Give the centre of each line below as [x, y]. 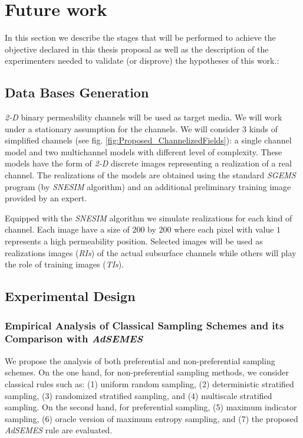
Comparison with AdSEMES [74, 339]
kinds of [264, 128]
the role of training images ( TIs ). [65, 264]
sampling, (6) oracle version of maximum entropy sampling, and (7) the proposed [151, 418]
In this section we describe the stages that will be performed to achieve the [140, 37]
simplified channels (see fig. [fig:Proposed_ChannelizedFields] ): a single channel [148, 140]
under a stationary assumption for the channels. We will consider [122, 128]
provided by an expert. [46, 198]
